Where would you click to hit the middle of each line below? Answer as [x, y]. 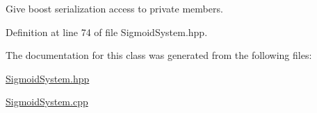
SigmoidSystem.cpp [47, 102]
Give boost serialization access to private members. [114, 8]
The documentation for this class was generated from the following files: [159, 55]
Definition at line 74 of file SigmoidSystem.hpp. [107, 32]
